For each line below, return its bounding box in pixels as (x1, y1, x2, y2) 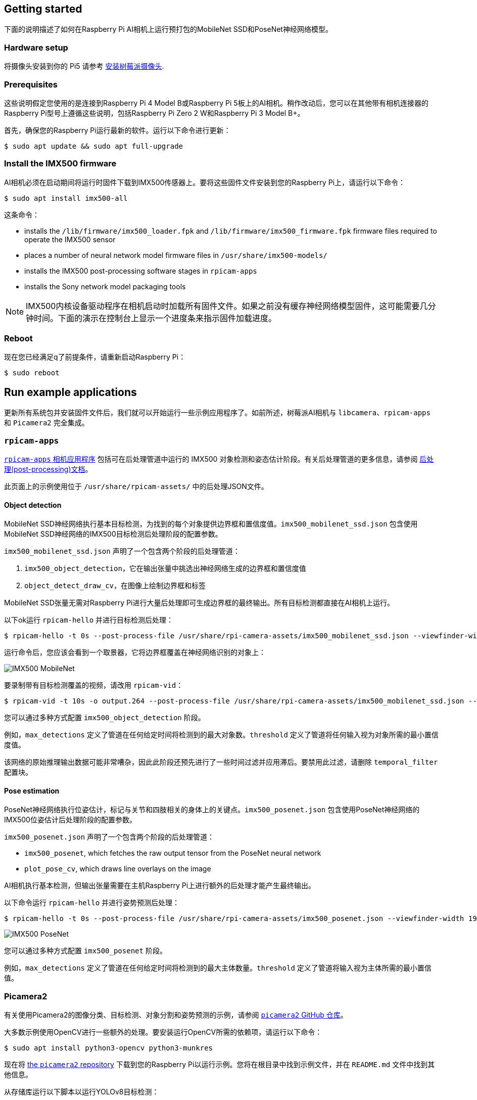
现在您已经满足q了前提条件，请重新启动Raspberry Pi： (4, 353, 186, 362)
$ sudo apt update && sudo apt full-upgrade (4, 142, 183, 150)
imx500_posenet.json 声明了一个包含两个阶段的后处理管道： (4, 832, 215, 842)
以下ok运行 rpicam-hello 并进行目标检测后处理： (4, 615, 174, 625)
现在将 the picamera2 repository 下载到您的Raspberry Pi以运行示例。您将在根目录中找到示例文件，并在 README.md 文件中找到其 (4, 1060, 435, 1069)
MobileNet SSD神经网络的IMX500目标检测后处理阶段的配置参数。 (4, 530, 222, 539)
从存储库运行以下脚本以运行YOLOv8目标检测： (4, 1087, 159, 1096)
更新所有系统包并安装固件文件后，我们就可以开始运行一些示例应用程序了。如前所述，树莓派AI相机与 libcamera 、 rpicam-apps (4, 408, 431, 417)
